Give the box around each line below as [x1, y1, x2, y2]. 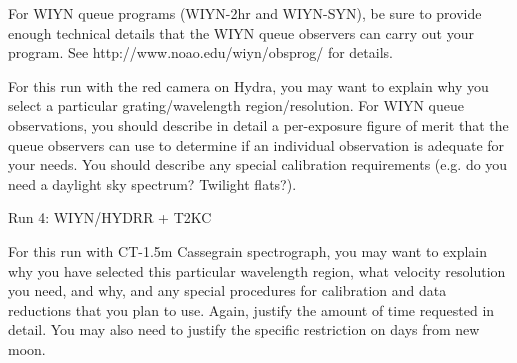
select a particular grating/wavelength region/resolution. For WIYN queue [8, 95, 464, 116]
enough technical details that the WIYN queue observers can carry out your [8, 22, 474, 43]
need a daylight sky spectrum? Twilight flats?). [8, 173, 297, 194]
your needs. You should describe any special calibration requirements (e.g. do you [8, 154, 508, 175]
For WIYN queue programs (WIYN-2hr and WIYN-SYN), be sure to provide [8, 3, 482, 23]
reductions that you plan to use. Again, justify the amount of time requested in [8, 299, 495, 320]
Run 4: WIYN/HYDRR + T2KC [8, 207, 212, 228]
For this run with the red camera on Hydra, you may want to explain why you [8, 75, 489, 96]
